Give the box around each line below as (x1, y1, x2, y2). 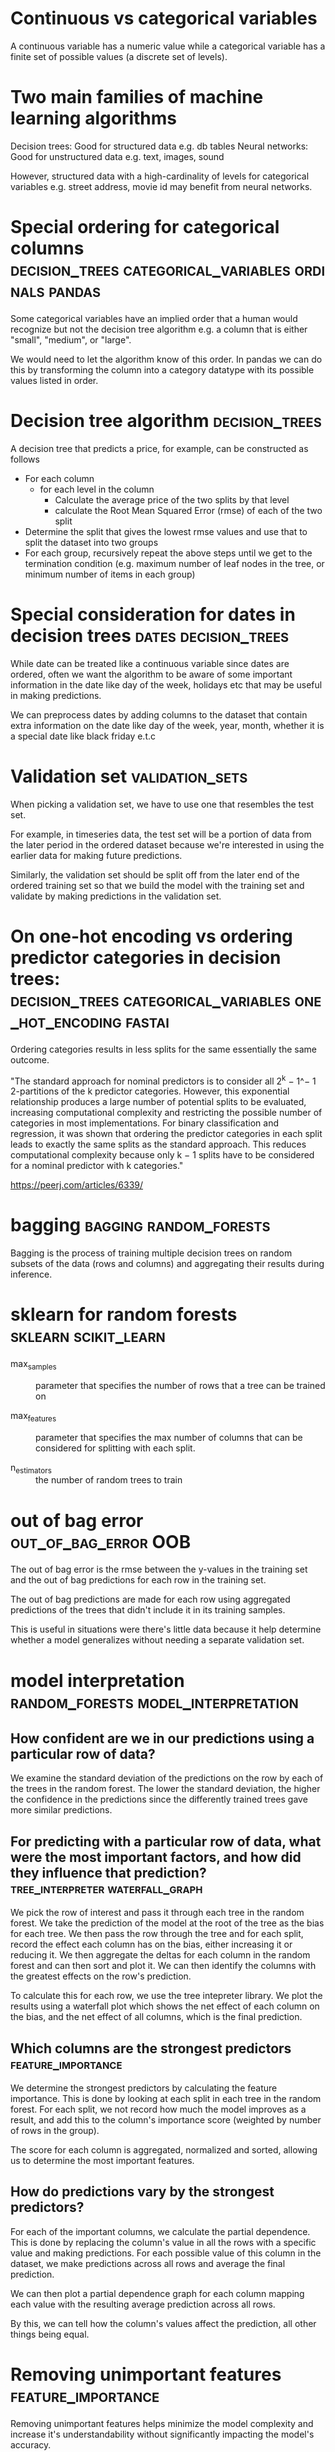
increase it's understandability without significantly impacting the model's (10, 2428, 315, 2440)
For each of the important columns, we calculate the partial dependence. (10, 2225, 311, 2237)
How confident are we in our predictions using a (10, 1730, 315, 1747)
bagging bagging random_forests (10, 1214, 271, 1237)
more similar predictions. (10, 1804, 113, 1816)
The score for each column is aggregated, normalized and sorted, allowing (10, 2144, 318, 2156)
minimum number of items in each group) (24, 568, 196, 580)
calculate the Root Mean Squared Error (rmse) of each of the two (54, 504, 323, 516)
